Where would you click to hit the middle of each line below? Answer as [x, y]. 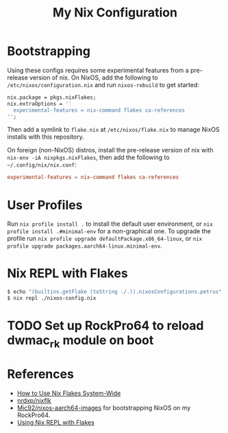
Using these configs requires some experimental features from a [98, 70]
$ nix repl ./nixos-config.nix [52, 299]
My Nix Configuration [115, 13]
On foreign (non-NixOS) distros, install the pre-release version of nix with [110, 150]
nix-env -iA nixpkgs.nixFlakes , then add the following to [88, 157]
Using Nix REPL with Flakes [55, 422]
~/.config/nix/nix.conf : [42, 165]
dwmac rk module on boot [80, 342]
